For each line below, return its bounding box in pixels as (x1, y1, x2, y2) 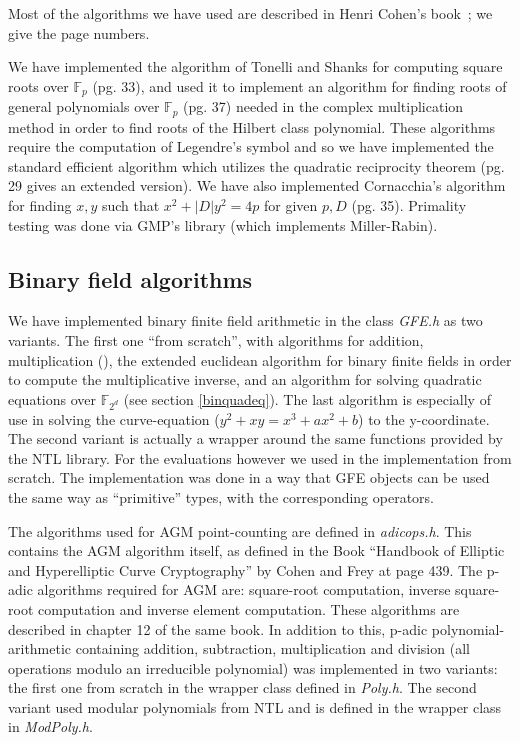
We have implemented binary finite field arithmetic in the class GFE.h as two (8, 310, 483, 331)
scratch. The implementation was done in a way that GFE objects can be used (8, 467, 490, 488)
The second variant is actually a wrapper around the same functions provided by (8, 428, 503, 449)
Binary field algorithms (8, 263, 253, 294)
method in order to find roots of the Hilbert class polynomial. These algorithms (8, 116, 496, 137)
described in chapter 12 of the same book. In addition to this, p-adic (8, 618, 428, 639)
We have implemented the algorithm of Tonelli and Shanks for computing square (8, 56, 503, 77)
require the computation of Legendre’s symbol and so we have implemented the (8, 136, 494, 157)
